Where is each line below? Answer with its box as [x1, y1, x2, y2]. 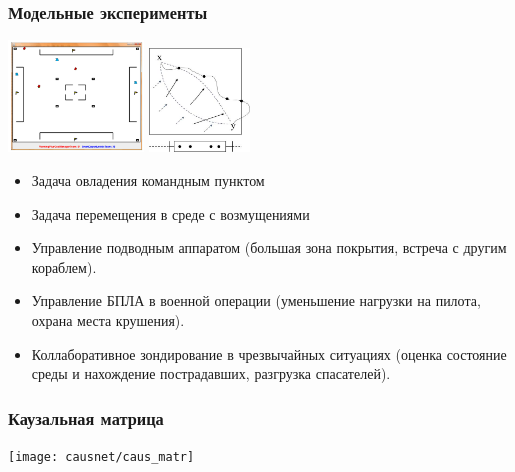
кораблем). [31, 256, 97, 277]
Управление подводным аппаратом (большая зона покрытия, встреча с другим [31, 237, 507, 258]
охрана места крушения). [31, 309, 185, 330]
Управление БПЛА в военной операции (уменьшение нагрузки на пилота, [31, 290, 481, 311]
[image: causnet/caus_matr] [8, 449, 195, 464]
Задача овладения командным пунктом [31, 169, 265, 190]
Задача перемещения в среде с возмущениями [31, 203, 310, 224]
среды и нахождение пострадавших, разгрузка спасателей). [31, 363, 391, 384]
